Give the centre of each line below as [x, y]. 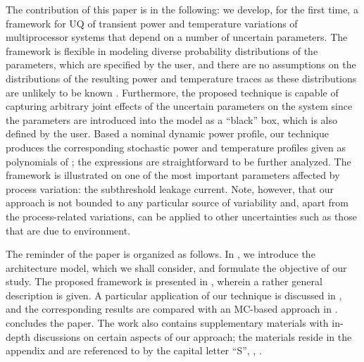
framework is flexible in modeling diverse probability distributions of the [162, 50]
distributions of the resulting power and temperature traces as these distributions [181, 78]
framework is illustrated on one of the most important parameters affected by [173, 175]
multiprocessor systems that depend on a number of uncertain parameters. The [177, 37]
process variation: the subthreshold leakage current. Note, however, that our [170, 188]
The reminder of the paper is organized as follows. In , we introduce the [161, 254]
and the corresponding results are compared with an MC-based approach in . [172, 309]
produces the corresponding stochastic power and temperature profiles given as [176, 147]
